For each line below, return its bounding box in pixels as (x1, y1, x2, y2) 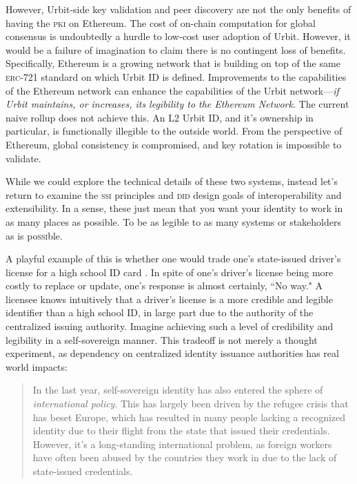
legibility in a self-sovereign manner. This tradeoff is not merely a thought (6, 332, 318, 347)
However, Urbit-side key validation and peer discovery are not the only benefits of (6, 2, 351, 16)
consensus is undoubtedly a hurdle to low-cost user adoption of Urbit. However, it (6, 29, 351, 43)
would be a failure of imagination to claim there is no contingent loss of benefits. (6, 42, 346, 57)
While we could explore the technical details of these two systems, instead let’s (6, 174, 338, 188)
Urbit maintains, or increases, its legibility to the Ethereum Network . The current (6, 97, 349, 111)
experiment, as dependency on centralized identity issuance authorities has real (6, 346, 339, 360)
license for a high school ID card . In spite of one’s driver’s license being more (6, 264, 334, 279)
